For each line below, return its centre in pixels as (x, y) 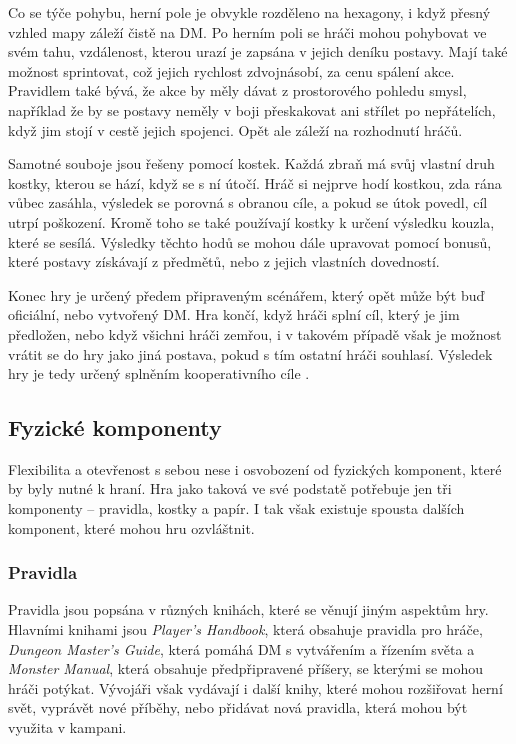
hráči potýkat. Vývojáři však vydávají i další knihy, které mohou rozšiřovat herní (255, 687)
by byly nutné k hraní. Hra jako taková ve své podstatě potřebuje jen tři (230, 488)
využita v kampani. (67, 727)
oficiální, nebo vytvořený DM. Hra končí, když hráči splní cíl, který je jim (234, 314)
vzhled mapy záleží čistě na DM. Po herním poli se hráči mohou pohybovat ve (247, 31)
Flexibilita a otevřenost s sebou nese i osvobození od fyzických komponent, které (255, 468)
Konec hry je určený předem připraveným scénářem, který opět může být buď (246, 294)
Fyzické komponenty (115, 427)
